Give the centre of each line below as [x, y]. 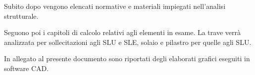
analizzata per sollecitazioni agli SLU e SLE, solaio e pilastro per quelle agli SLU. [128, 42]
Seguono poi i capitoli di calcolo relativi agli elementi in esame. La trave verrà [122, 32]
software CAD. [26, 68]
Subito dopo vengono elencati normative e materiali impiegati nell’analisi [115, 6]
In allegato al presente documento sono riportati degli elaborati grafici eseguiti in [127, 58]
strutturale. [21, 16]
